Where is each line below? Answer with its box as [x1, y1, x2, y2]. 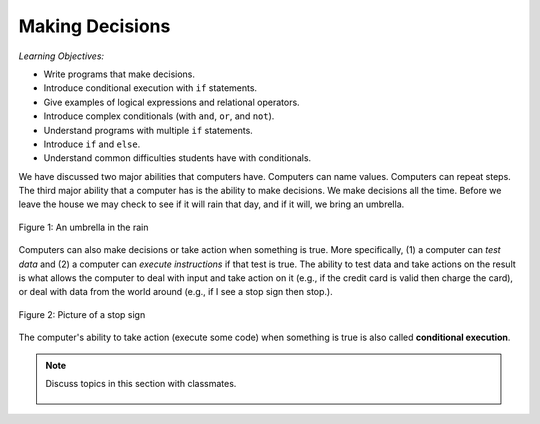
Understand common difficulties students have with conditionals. [43, 152, 312, 164]
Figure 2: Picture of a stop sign [18, 308, 146, 320]
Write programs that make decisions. [43, 68, 195, 80]
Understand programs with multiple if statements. [43, 124, 254, 136]
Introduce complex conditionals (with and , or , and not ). [43, 110, 275, 122]
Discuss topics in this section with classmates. [45, 377, 237, 389]
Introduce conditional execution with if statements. [43, 82, 258, 94]
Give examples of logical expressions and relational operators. [43, 96, 300, 108]
